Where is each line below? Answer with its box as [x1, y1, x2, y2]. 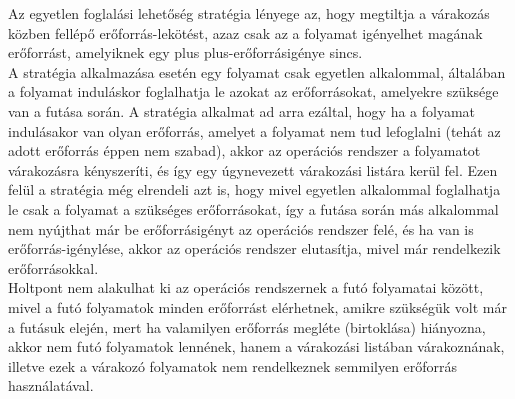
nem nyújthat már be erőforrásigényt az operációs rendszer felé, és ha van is [8, 218, 474, 239]
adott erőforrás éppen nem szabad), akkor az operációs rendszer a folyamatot [8, 140, 481, 161]
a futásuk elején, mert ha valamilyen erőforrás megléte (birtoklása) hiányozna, [8, 316, 486, 337]
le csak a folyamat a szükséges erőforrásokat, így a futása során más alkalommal [8, 198, 499, 219]
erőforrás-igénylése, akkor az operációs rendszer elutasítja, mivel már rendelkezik [8, 238, 501, 259]
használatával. [8, 375, 94, 396]
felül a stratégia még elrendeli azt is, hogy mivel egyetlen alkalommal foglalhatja [8, 179, 501, 200]
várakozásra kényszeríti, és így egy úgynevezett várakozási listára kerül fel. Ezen [8, 159, 498, 180]
